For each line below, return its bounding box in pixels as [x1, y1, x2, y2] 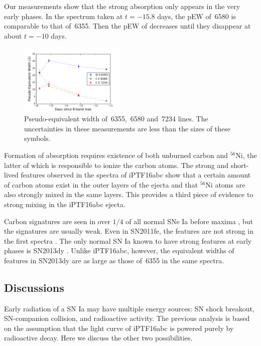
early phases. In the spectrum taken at [4, 11, 123, 21]
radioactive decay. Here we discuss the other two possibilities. [4, 332, 193, 343]
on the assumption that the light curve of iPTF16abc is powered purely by [4, 322, 234, 333]
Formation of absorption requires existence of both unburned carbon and [4, 149, 228, 160]
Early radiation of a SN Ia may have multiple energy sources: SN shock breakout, [4, 303, 254, 313]
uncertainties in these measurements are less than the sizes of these [24, 123, 230, 133]
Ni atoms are [205, 179, 245, 190]
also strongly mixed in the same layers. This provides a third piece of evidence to [4, 189, 253, 200]
